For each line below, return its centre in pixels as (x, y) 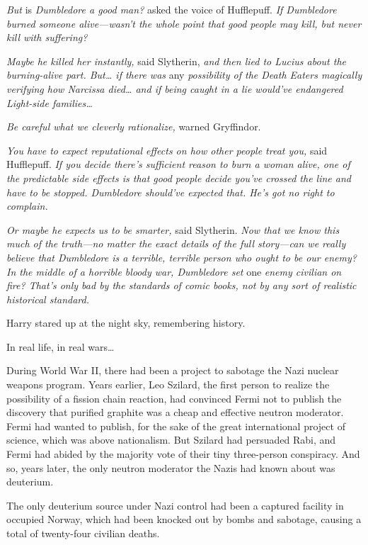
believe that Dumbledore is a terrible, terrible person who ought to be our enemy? (182, 257)
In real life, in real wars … (61, 346)
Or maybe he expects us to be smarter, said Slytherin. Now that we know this (173, 229)
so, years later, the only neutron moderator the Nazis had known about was (171, 467)
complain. (27, 206)
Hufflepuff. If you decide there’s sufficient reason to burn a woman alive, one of (178, 164)
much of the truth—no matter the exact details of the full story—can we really (176, 243)
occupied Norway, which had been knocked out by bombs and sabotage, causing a (184, 519)
